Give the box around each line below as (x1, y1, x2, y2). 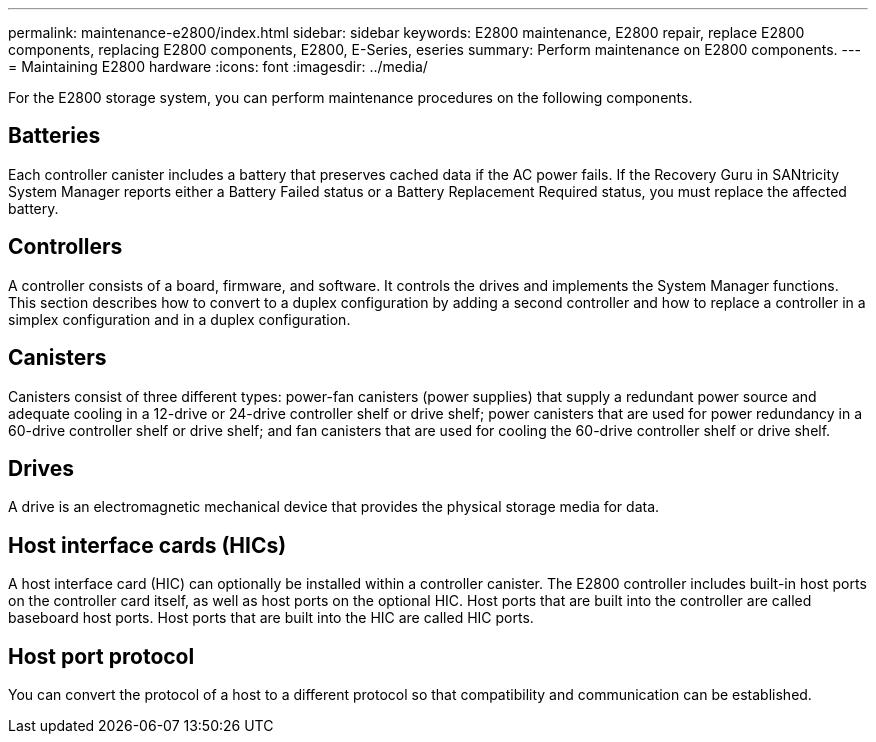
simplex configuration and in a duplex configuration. (8, 310, 351, 328)
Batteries (8, 123, 101, 149)
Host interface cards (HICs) (8, 532, 287, 558)
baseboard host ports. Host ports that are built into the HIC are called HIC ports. (8, 609, 534, 627)
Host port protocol (8, 643, 195, 669)
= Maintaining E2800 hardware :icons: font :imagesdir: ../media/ (8, 58, 428, 75)
